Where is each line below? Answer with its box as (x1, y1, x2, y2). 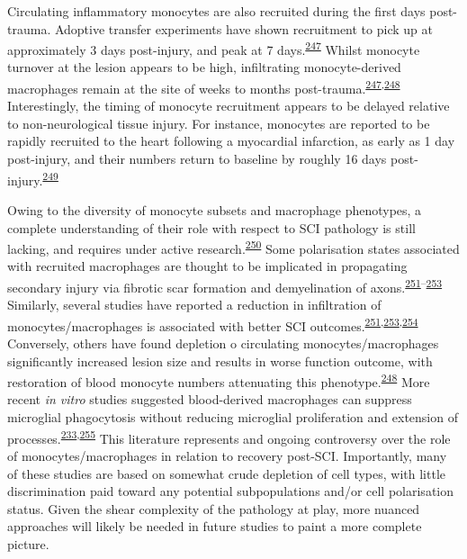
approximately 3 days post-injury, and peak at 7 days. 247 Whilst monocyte (7, 38, 420, 59)
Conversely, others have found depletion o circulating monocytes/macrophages (7, 334, 439, 353)
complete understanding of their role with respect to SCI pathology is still (7, 218, 416, 237)
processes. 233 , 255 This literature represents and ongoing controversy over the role (7, 426, 451, 447)
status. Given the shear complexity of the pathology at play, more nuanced (7, 499, 420, 518)
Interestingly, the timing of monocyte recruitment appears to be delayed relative (7, 96, 450, 115)
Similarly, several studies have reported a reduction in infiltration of (7, 295, 382, 314)
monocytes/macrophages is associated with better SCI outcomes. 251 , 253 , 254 (7, 313, 418, 335)
